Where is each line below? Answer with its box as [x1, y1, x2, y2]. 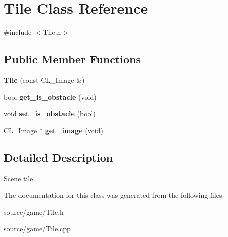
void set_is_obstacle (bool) [4, 108, 96, 119]
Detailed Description [4, 149, 113, 165]
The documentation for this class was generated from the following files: [4, 190, 224, 200]
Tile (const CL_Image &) [4, 74, 85, 85]
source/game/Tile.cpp [4, 223, 71, 234]
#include [4, 27, 32, 37]
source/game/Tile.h [4, 206, 64, 217]
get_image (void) [45, 125, 103, 135]
